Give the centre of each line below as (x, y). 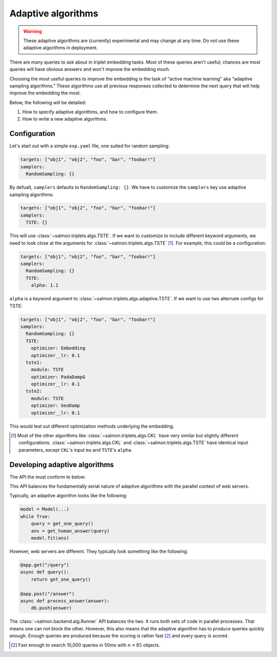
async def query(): (45, 572)
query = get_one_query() (62, 524)
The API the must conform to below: (48, 477)
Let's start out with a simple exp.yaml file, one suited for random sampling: (90, 146)
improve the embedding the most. (45, 93)
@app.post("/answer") (47, 594)
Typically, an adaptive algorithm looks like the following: (68, 496)
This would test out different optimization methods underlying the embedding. (92, 426)
